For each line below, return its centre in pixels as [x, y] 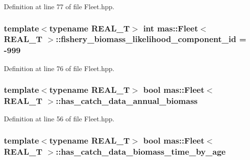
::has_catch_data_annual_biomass [127, 101]
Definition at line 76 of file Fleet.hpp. [59, 68]
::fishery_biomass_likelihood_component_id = [151, 39]
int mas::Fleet [171, 28]
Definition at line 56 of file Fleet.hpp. [59, 119]
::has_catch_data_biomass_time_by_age [141, 151]
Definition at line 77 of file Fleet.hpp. [59, 6]
